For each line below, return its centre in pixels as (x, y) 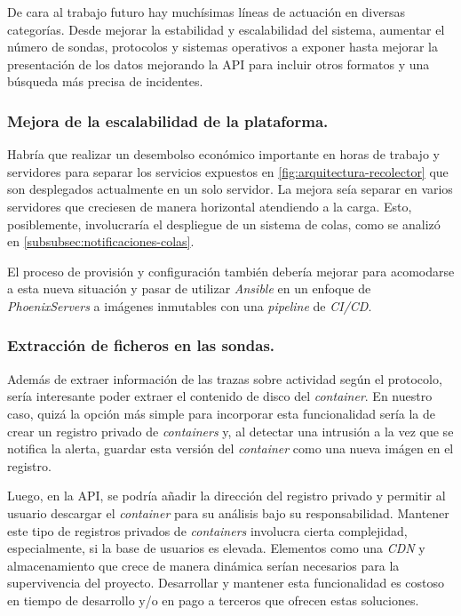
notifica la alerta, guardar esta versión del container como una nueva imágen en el (230, 448)
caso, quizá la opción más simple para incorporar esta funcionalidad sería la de (222, 413)
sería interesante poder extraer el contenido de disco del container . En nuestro (220, 396)
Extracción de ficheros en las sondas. (141, 345)
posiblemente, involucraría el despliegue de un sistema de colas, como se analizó (224, 224)
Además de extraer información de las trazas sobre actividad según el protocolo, (225, 378)
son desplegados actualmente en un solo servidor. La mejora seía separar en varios (230, 189)
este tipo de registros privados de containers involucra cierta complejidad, (207, 530)
